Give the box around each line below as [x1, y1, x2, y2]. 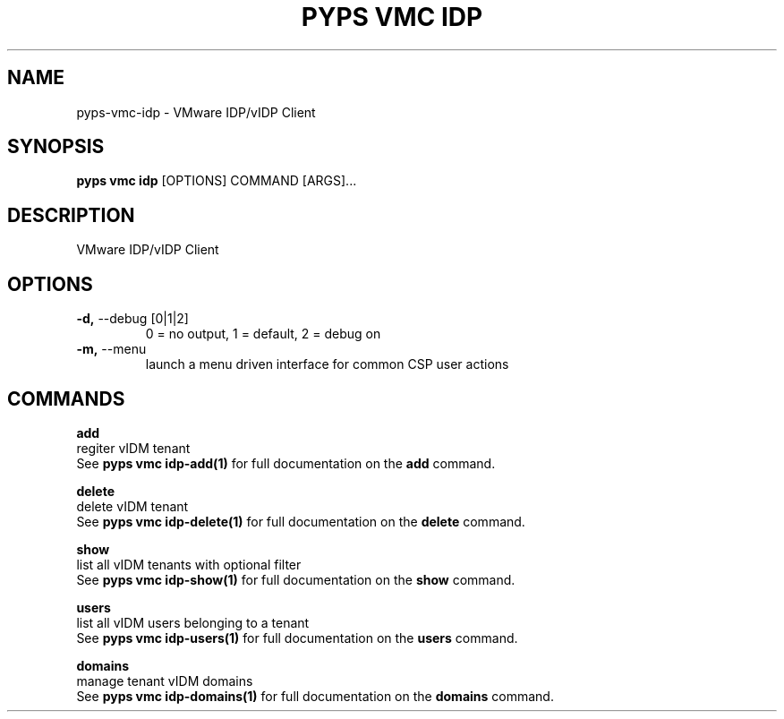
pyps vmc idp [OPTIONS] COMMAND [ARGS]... [76, 173, 357, 189]
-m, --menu [76, 341, 147, 357]
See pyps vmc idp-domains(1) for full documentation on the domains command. [76, 688, 554, 704]
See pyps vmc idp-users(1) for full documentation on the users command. [76, 629, 518, 646]
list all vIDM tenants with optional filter [76, 556, 302, 572]
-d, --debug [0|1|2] [76, 311, 189, 327]
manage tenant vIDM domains [76, 672, 253, 689]
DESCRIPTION [7, 203, 135, 227]
